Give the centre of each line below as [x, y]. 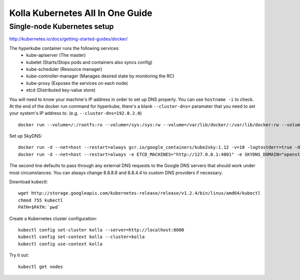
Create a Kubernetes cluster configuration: [53, 218]
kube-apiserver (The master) [56, 55]
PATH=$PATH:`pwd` [39, 207]
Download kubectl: [28, 182]
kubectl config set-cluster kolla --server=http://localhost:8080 [101, 230]
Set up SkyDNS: [26, 136]
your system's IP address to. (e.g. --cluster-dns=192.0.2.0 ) [75, 113]
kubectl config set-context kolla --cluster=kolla [81, 237]
